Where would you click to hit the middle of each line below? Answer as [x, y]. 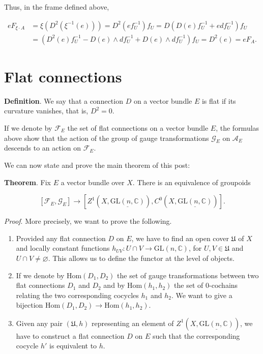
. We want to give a [202, 295]
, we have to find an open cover [180, 238]
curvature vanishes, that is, [46, 111]
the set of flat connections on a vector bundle [138, 127]
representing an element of [133, 323]
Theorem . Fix [27, 182]
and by [114, 285]
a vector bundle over [93, 182]
